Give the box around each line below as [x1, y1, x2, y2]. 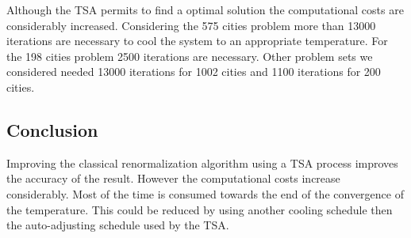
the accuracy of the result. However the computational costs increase [6, 170, 340, 187]
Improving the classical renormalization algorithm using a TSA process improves [6, 154, 398, 171]
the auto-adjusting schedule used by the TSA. [6, 217, 229, 233]
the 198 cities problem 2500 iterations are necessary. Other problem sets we [6, 47, 373, 64]
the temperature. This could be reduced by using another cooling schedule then [6, 201, 393, 217]
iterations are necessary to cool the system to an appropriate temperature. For [6, 32, 388, 49]
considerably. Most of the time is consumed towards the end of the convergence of [6, 185, 404, 202]
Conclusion [6, 117, 98, 142]
